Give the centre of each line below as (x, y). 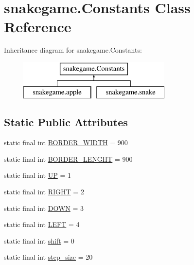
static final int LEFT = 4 (42, 224)
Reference (38, 27)
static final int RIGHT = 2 (44, 192)
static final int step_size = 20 (48, 257)
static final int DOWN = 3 (44, 208)
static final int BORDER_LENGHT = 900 (68, 159)
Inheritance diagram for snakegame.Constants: (73, 50)
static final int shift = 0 (39, 240)
